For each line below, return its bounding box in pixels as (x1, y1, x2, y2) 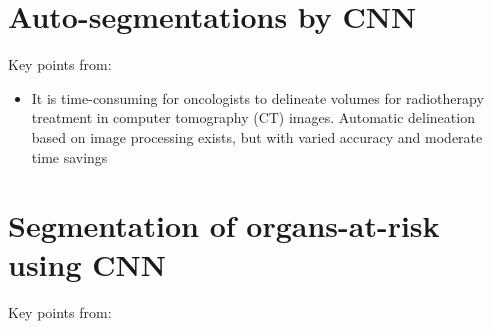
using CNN (8, 244, 166, 285)
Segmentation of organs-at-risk (8, 205, 440, 246)
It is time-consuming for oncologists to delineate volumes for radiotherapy (31, 87, 484, 108)
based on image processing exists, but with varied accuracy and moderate (31, 126, 483, 147)
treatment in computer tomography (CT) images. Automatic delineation (31, 107, 475, 128)
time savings (31, 146, 108, 167)
